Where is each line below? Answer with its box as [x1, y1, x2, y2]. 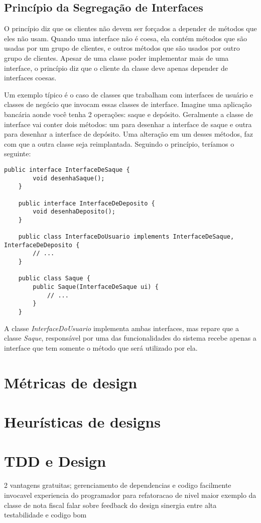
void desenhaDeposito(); [33, 208, 115, 216]
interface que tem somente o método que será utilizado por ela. [4, 342, 198, 353]
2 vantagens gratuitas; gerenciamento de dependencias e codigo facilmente [4, 480, 231, 490]
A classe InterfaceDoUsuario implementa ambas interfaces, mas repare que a [4, 323, 239, 333]
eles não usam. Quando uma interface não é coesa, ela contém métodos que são [4, 33, 247, 43]
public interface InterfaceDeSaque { [4, 166, 130, 173]
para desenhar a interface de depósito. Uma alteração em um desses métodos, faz [4, 129, 253, 139]
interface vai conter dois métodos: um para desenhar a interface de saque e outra [4, 119, 252, 129]
